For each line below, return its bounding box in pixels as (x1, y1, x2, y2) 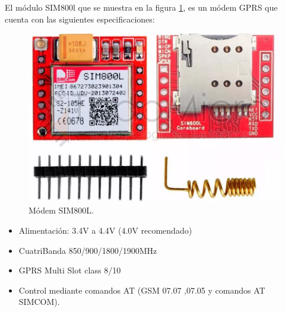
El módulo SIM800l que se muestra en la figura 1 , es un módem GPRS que (5, 1, 278, 13)
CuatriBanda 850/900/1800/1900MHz (18, 244, 157, 256)
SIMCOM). (18, 295, 60, 308)
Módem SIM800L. (28, 204, 94, 217)
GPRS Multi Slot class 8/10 (18, 264, 121, 276)
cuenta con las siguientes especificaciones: (5, 12, 155, 25)
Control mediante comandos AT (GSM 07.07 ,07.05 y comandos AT (18, 284, 265, 296)
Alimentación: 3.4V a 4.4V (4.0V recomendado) (18, 224, 192, 236)
